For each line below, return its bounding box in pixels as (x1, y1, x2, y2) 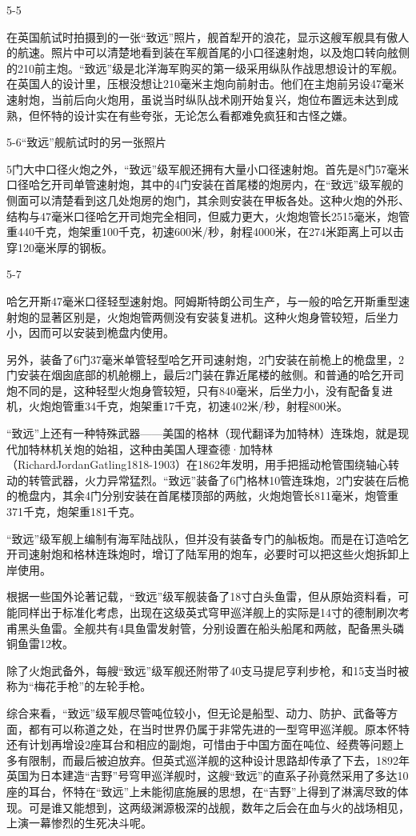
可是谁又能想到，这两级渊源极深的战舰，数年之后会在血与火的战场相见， (28, 798, 410, 815)
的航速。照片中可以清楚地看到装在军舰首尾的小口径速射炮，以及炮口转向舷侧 (6, 44, 410, 61)
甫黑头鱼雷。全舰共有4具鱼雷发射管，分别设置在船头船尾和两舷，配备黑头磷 (6, 619, 404, 636)
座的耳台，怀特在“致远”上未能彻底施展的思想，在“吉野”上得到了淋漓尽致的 (6, 782, 398, 799)
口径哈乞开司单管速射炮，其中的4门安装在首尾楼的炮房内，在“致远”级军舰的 (6, 176, 404, 193)
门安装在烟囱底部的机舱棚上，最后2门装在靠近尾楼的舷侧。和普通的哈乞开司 (6, 366, 404, 383)
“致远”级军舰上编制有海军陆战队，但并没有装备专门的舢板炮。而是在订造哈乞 (6, 530, 410, 546)
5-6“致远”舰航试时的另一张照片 (6, 134, 166, 150)
